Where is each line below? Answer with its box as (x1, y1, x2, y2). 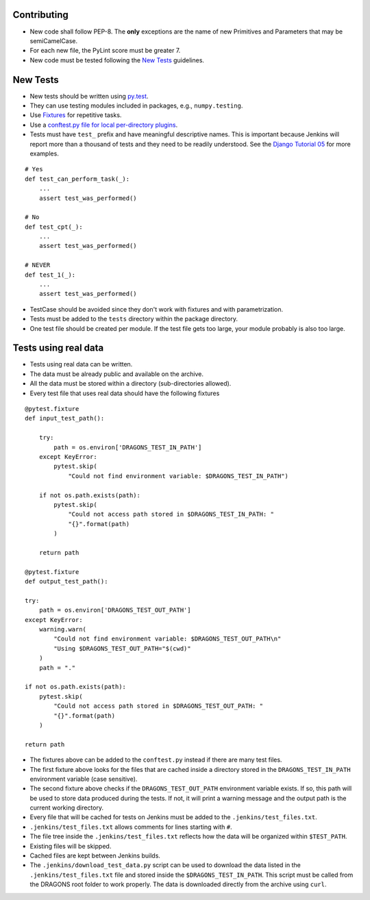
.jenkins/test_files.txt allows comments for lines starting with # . (29, 823, 232, 831)
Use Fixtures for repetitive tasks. (29, 111, 122, 119)
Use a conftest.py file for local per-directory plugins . (29, 121, 178, 129)
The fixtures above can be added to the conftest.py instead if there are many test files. (29, 755, 282, 764)
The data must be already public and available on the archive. (29, 370, 204, 378)
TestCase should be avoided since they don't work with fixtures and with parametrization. (29, 305, 284, 313)
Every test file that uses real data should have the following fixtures (29, 389, 220, 397)
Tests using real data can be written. (29, 360, 133, 368)
